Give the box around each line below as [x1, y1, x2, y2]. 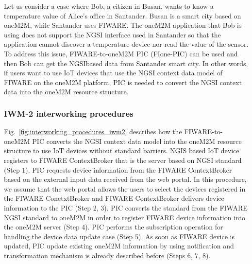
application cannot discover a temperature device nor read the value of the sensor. [4, 39, 249, 49]
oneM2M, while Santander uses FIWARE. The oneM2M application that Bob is [4, 20, 242, 30]
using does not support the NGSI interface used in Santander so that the [4, 29, 221, 39]
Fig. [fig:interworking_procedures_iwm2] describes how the [4, 126, 182, 137]
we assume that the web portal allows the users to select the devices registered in [4, 183, 246, 194]
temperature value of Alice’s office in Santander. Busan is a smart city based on [4, 10, 241, 20]
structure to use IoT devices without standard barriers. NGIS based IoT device [4, 145, 239, 156]
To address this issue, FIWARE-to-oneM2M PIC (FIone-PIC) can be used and [4, 48, 238, 58]
